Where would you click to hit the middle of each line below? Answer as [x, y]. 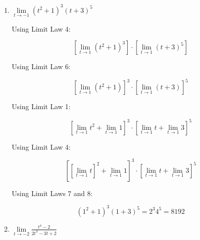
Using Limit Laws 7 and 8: [52, 193]
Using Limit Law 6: [41, 66]
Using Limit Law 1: [41, 106]
